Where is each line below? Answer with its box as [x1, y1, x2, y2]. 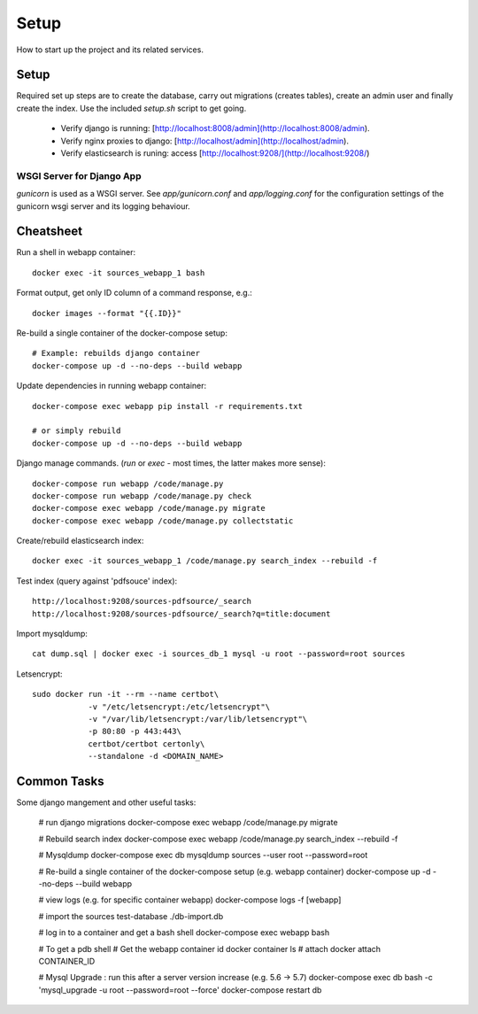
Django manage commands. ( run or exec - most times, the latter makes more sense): [16, 458, 327, 468]
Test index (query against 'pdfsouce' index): [16, 576, 178, 586]
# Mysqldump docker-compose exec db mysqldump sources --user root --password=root [38, 850, 368, 861]
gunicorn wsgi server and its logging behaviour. [16, 200, 190, 212]
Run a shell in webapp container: [16, 247, 136, 258]
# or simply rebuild [32, 426, 121, 436]
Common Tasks [16, 773, 105, 788]
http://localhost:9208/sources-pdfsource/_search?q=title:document [32, 608, 331, 619]
